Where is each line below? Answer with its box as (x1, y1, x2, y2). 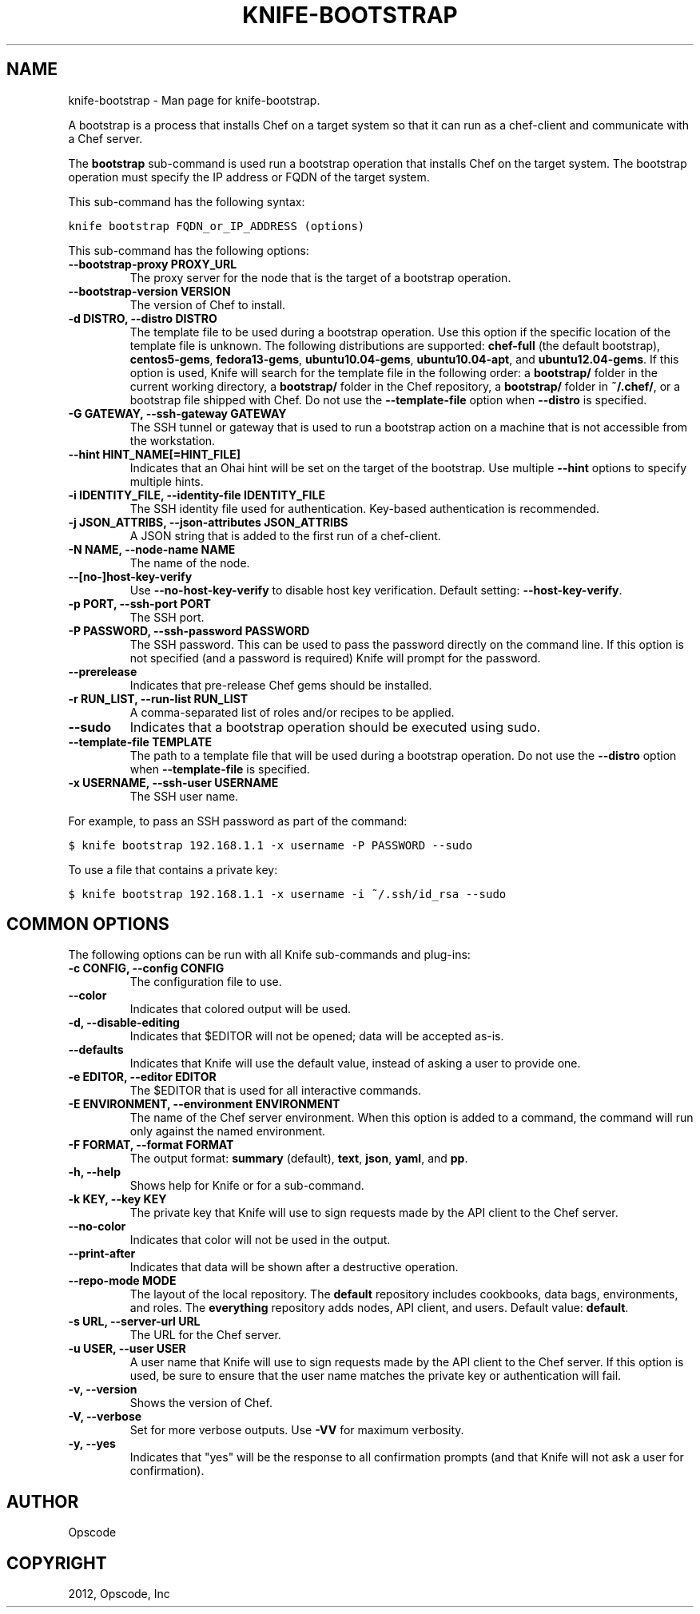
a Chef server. (68, 131, 143, 145)
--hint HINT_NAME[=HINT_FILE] (68, 447, 241, 461)
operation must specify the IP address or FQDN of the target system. (68, 169, 430, 184)
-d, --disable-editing (68, 1016, 180, 1030)
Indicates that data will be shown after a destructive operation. (129, 1260, 459, 1274)
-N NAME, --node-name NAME (68, 542, 236, 556)
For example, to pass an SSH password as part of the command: (68, 813, 408, 828)
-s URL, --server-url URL (68, 1314, 201, 1329)
